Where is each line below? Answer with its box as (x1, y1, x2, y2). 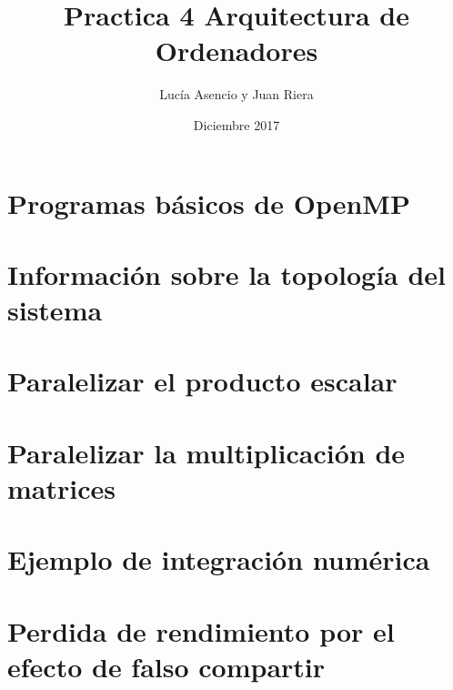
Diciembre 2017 (193, 115, 280, 134)
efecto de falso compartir (7, 647, 326, 685)
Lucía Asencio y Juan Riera (159, 85, 314, 104)
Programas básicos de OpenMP (7, 184, 410, 221)
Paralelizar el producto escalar (7, 362, 398, 400)
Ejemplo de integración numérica (7, 541, 430, 578)
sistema (7, 291, 103, 329)
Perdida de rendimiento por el (7, 612, 395, 649)
